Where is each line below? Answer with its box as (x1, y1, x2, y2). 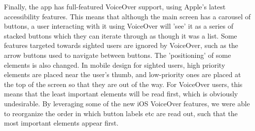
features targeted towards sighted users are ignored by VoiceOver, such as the (4, 40, 238, 50)
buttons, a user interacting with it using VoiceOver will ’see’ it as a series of (4, 21, 233, 31)
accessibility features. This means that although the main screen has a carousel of (4, 11, 251, 21)
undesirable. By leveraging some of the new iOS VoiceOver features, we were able (4, 98, 250, 108)
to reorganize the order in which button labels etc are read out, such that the (4, 108, 238, 118)
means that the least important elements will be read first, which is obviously (4, 88, 238, 99)
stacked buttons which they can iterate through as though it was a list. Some (4, 30, 237, 41)
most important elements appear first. (4, 118, 119, 128)
